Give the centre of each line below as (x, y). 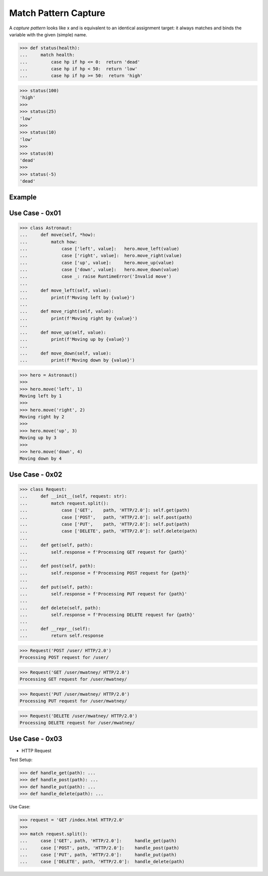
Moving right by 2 (42, 417)
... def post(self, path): (58, 566)
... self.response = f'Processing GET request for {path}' (103, 552)
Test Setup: (21, 760)
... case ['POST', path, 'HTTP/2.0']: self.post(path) (106, 517)
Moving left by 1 (41, 396)
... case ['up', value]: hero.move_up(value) (97, 262)
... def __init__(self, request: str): (73, 496)
